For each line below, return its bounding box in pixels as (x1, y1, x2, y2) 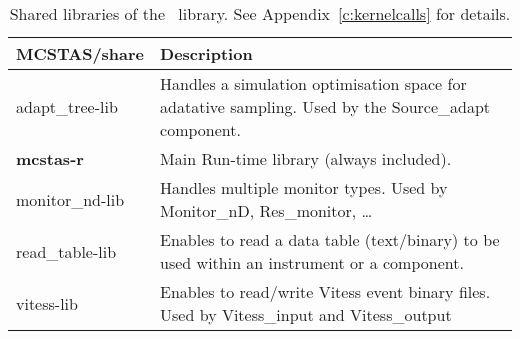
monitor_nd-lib (16, 187, 125, 211)
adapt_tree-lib (16, 95, 118, 118)
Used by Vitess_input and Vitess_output (160, 303, 452, 326)
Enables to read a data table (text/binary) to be (160, 228, 500, 251)
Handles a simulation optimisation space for (160, 72, 467, 95)
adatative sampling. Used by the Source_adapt (160, 95, 491, 118)
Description (160, 42, 253, 65)
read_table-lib (16, 239, 117, 263)
